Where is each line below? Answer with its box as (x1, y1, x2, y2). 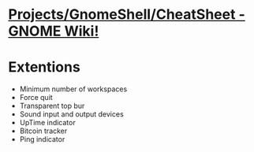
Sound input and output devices (19, 109, 124, 119)
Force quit (19, 93, 53, 102)
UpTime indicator (19, 118, 77, 128)
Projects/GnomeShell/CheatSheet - (8, 6, 246, 24)
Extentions (8, 58, 80, 76)
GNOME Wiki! (8, 22, 99, 40)
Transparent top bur (19, 101, 85, 111)
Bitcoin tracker (19, 126, 68, 135)
